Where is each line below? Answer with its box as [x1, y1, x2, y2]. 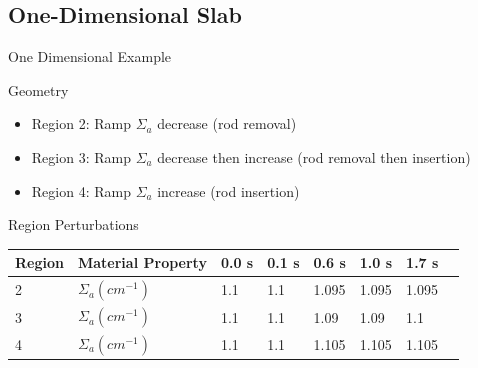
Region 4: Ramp [31, 180, 131, 201]
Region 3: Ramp [31, 146, 131, 167]
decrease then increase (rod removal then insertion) [157, 146, 471, 167]
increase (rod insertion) [157, 180, 300, 201]
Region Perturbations [8, 214, 139, 235]
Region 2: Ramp [31, 113, 131, 134]
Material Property [77, 252, 207, 273]
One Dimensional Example [8, 46, 172, 67]
